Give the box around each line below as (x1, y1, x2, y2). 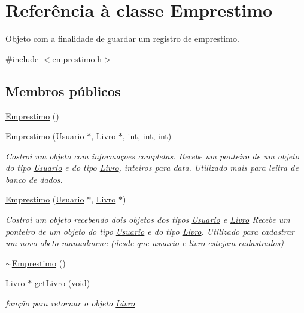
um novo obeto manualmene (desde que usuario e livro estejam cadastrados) (5, 237, 284, 249)
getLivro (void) (34, 277, 90, 289)
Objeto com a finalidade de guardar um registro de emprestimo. (5, 32, 239, 45)
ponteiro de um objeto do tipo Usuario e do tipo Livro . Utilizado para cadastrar (5, 225, 295, 237)
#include (5, 52, 39, 65)
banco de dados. (5, 173, 63, 185)
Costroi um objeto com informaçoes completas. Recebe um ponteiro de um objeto (5, 149, 299, 162)
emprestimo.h (52, 52, 102, 65)
